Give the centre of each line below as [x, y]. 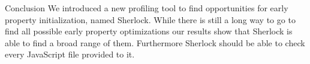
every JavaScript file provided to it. [70, 54]
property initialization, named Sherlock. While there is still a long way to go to [150, 19]
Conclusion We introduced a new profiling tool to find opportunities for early [147, 8]
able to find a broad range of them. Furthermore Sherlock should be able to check [155, 42]
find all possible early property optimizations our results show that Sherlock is [149, 31]
